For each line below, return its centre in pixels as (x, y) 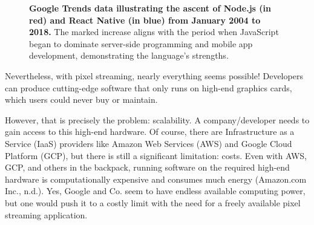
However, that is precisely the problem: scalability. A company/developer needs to (157, 119)
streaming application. (46, 214)
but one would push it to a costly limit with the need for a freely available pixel (153, 202)
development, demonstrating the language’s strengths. (129, 55)
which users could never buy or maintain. (81, 99)
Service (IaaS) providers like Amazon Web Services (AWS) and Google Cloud (149, 143)
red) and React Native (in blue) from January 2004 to (145, 20)
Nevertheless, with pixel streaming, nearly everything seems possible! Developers (154, 75)
